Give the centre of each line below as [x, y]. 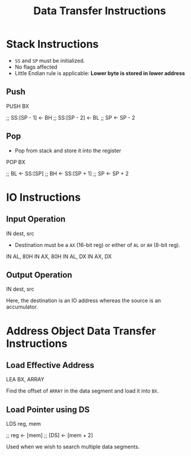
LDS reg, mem [24, 424]
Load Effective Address [50, 365]
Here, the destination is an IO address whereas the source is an [84, 301]
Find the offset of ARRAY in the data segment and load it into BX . [82, 391]
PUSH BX [18, 106]
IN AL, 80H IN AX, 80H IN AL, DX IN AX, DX [59, 256]
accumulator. [22, 307]
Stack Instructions [52, 44]
